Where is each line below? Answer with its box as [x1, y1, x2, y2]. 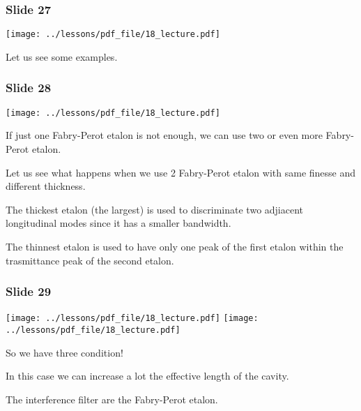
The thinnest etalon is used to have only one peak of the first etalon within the [6, 239, 344, 253]
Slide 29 [6, 283, 52, 300]
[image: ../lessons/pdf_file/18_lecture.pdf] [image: [6, 313, 259, 324]
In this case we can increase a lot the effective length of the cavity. [6, 368, 289, 383]
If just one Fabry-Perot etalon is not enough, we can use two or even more [6, 128, 323, 142]
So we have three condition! [6, 345, 123, 359]
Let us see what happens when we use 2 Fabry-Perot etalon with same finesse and [6, 165, 356, 179]
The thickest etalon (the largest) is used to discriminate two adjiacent [6, 202, 304, 216]
